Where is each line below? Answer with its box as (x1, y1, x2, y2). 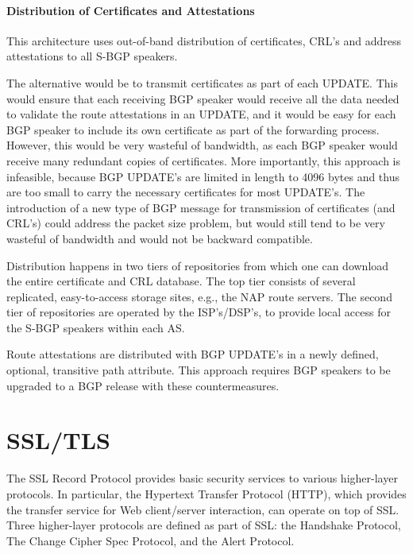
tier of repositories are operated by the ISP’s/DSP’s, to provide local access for (6, 304, 391, 320)
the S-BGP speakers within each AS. (6, 319, 185, 335)
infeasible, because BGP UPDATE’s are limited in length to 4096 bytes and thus (6, 168, 399, 184)
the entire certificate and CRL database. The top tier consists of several (6, 273, 356, 289)
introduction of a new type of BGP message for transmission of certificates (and (6, 199, 396, 215)
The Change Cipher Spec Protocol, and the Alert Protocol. (6, 532, 295, 548)
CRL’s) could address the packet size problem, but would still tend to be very (6, 215, 385, 231)
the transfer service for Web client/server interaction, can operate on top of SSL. (6, 501, 399, 517)
